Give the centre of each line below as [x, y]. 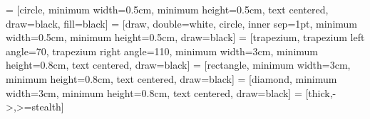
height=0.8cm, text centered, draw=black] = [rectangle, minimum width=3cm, [178, 65]
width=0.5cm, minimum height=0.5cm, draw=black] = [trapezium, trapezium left [185, 37]
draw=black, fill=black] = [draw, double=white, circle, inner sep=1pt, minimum [182, 23]
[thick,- [321, 92]
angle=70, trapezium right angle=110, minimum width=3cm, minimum [162, 51]
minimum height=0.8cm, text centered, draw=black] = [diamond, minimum [171, 78]
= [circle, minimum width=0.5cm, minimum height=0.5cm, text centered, [167, 9]
